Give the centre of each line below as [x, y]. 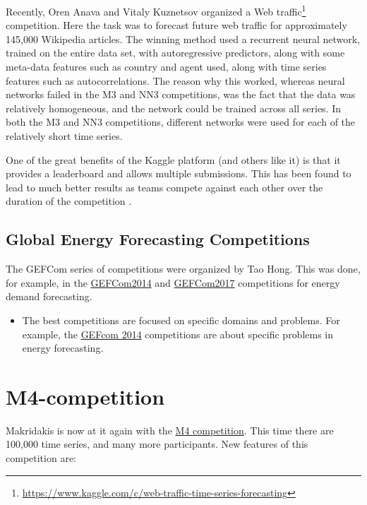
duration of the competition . [69, 201]
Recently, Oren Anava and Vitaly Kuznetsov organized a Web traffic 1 [156, 10]
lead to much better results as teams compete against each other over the [164, 187]
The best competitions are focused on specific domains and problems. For [181, 320]
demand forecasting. [49, 296]
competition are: [41, 458]
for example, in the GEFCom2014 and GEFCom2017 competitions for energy [173, 282]
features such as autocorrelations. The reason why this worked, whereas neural [175, 80]
